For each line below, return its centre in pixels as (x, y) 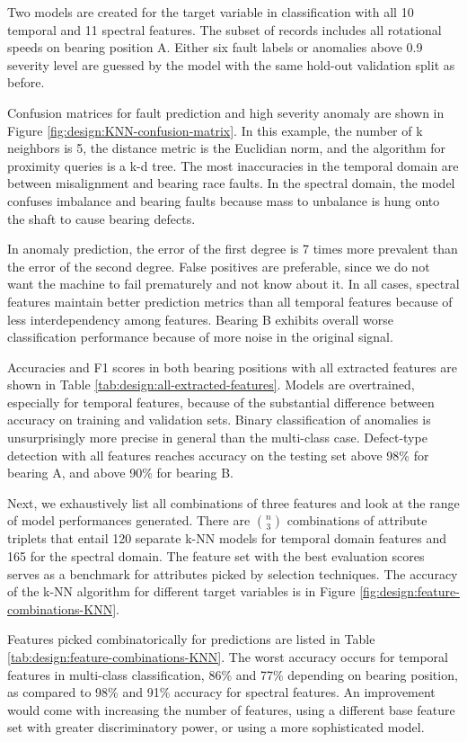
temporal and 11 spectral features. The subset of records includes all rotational (225, 29)
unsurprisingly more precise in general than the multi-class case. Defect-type (217, 438)
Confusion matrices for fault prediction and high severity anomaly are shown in (226, 112)
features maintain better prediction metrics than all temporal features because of (230, 301)
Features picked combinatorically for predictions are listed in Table (191, 639)
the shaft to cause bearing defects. (101, 218)
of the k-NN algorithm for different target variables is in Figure (181, 591)
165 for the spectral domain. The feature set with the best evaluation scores (216, 556)
